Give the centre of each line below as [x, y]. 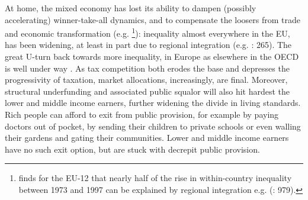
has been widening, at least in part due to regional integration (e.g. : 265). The [148, 45]
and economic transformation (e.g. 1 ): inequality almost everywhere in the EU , [147, 32]
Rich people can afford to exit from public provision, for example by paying [142, 114]
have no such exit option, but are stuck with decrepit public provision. [132, 149]
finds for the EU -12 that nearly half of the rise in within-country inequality [155, 178]
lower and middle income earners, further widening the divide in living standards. [153, 103]
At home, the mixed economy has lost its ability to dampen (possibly [131, 8]
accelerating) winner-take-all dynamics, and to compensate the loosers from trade [153, 19]
